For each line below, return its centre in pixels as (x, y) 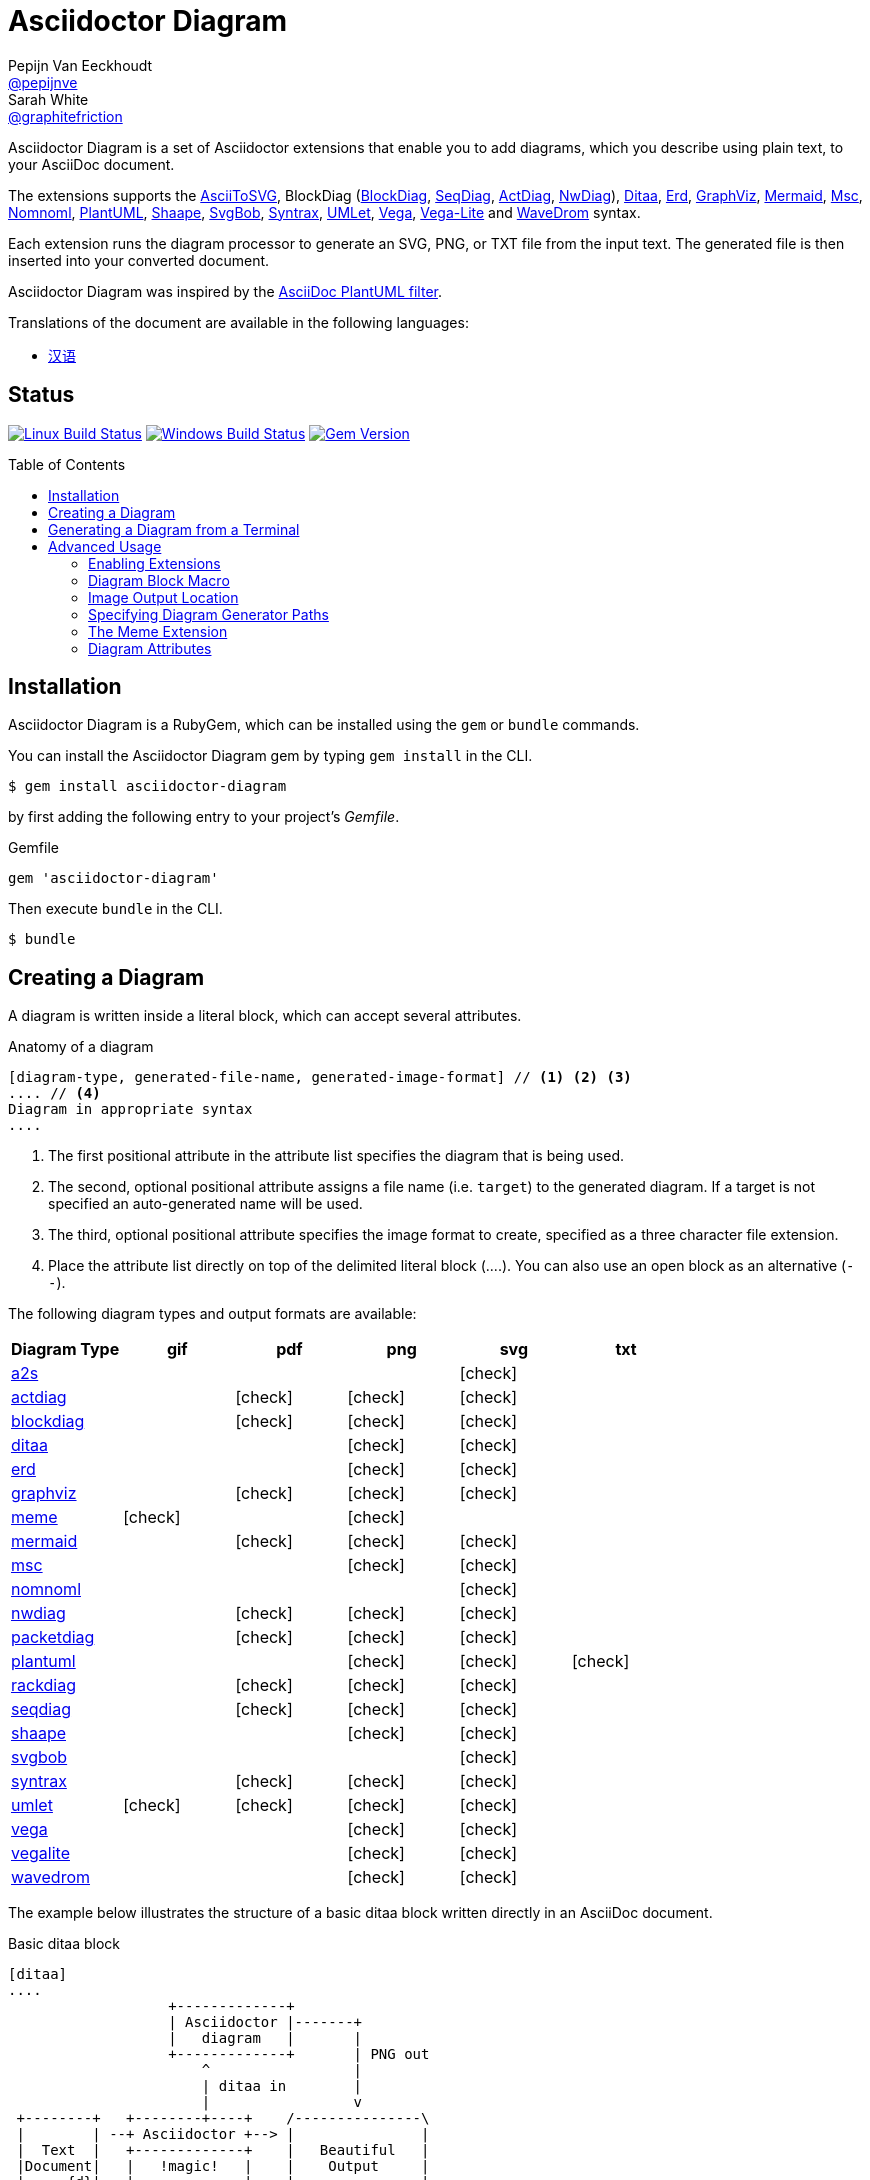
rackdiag (44, 1685)
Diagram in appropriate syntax (130, 1109)
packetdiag (53, 1637)
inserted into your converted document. (139, 260)
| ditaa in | (282, 2086)
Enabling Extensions (154, 563)
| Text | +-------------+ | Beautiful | (223, 2150)
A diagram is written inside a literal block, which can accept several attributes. (265, 1016)
